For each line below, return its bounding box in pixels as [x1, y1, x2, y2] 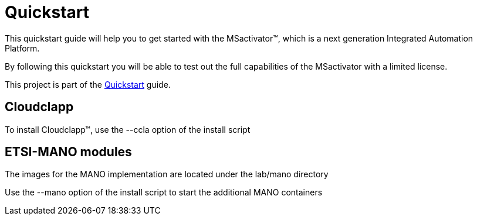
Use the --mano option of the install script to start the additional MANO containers [5, 187, 323, 198]
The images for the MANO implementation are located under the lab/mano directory [5, 169, 329, 180]
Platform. [5, 43, 40, 53]
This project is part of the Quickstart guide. [5, 79, 171, 90]
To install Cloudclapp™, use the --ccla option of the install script [5, 124, 251, 135]
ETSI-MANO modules [5, 145, 132, 160]
